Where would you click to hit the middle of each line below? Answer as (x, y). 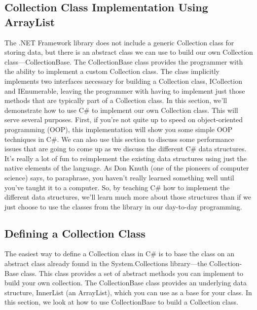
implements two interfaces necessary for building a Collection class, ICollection (123, 81)
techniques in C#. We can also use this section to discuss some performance (119, 139)
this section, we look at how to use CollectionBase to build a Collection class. (121, 302)
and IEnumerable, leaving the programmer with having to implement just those (125, 90)
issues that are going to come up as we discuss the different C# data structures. (126, 149)
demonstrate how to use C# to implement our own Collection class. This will (121, 110)
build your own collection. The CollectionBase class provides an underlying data (126, 283)
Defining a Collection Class (75, 233)
